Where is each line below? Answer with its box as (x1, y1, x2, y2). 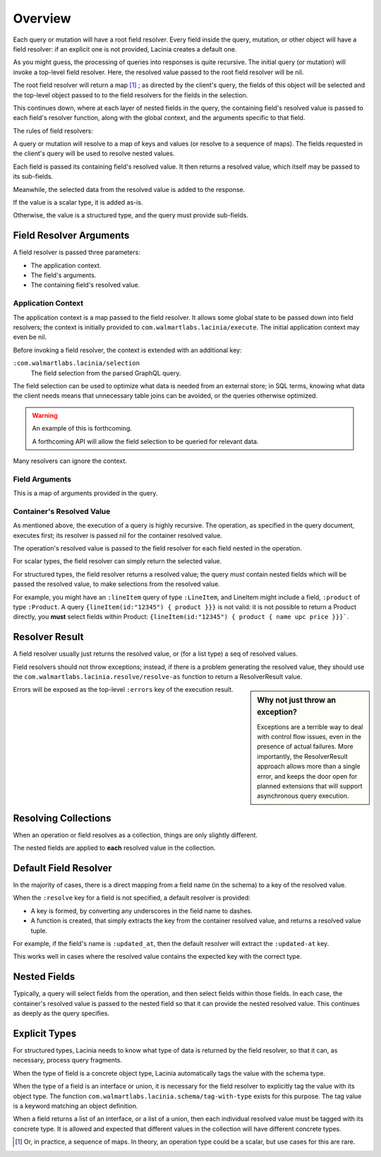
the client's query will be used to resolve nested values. (13, 149, 175, 158)
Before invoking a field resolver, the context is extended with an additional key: (13, 346, 242, 354)
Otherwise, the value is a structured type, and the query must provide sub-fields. (13, 211, 248, 220)
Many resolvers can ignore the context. (13, 456, 127, 465)
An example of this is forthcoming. (32, 424, 132, 433)
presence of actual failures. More (257, 742, 353, 751)
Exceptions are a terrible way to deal (257, 722, 363, 731)
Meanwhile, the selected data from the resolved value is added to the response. (13, 185, 246, 193)
